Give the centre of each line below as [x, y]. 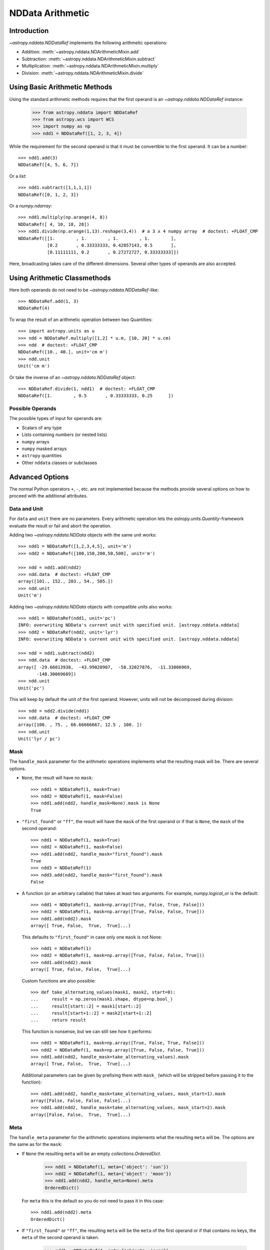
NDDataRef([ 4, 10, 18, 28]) [54, 224]
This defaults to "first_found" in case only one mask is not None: [92, 937]
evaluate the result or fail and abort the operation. [60, 525]
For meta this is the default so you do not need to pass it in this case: [93, 1200]
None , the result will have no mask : [57, 778]
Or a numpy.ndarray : [31, 206]
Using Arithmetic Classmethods [60, 278]
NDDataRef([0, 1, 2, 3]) [48, 194]
